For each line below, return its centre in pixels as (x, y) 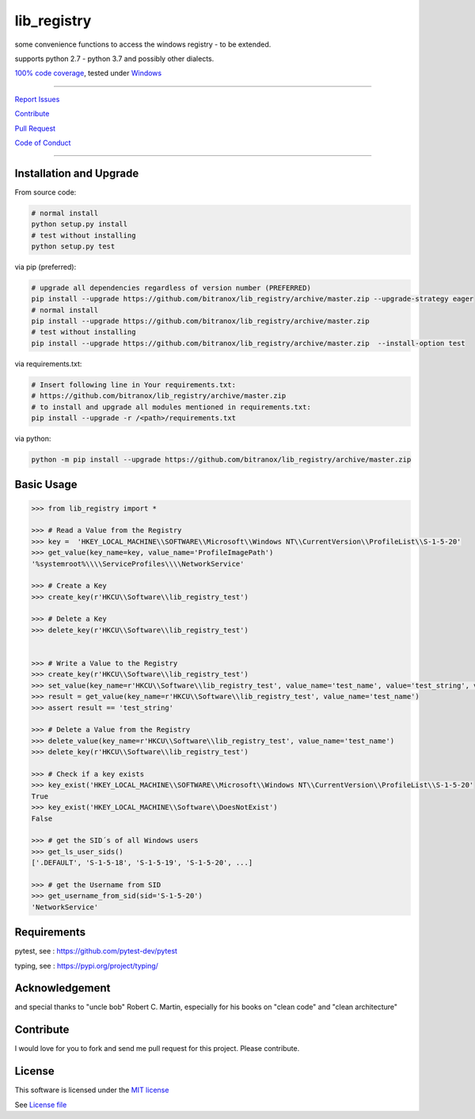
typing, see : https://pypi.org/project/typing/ (86, 965)
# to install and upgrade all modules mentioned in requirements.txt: (171, 407)
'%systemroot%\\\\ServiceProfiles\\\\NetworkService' (138, 563)
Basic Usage (46, 485)
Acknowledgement (63, 988)
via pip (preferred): (46, 267)
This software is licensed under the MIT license (92, 1090)
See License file (41, 1105)
